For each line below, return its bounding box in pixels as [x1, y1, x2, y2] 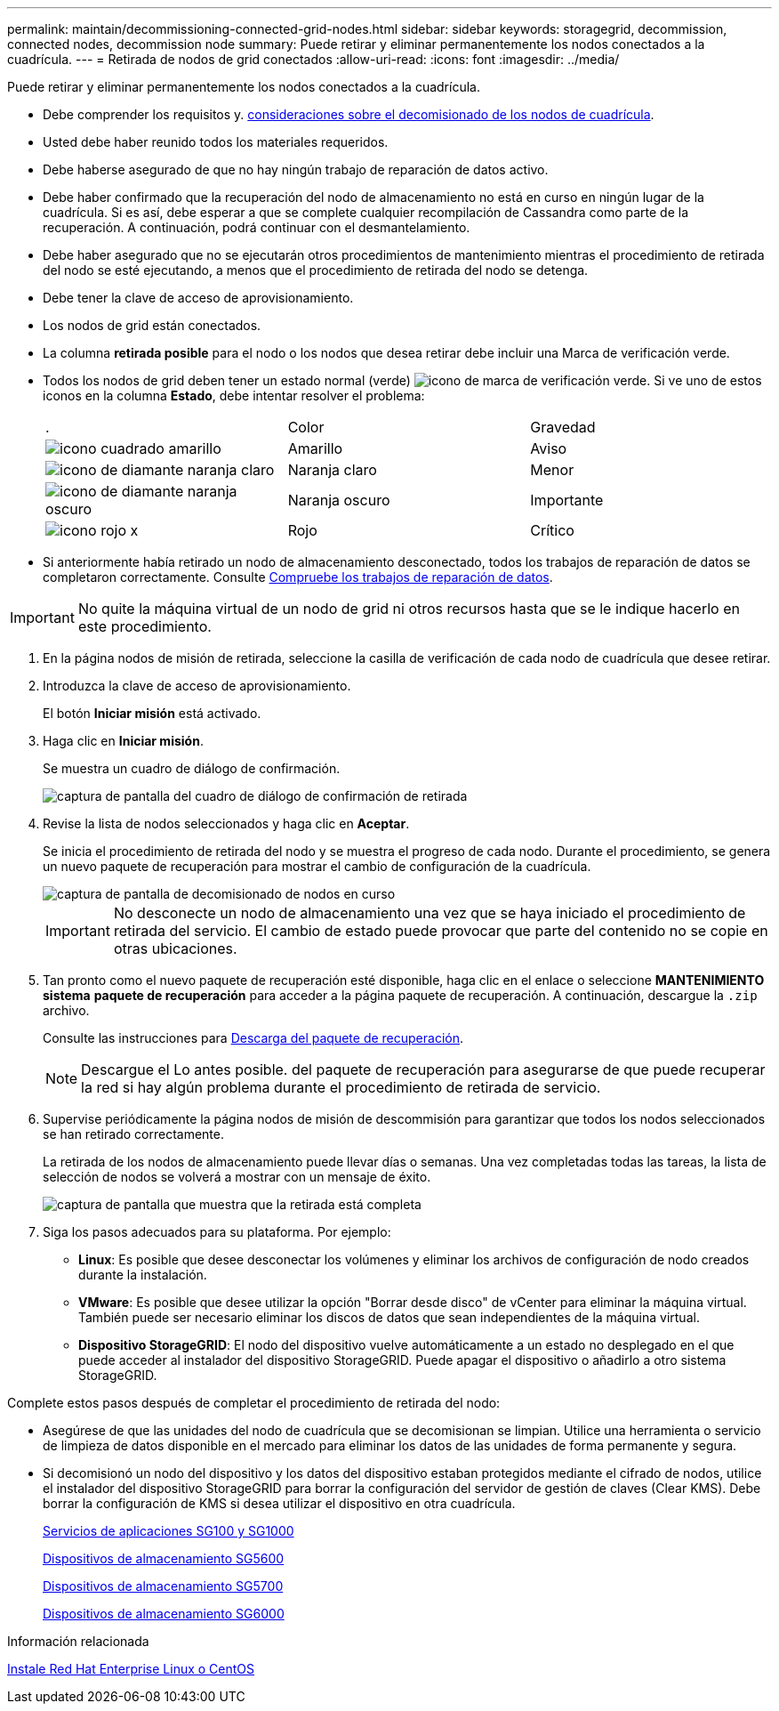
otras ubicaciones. [113, 940, 237, 957]
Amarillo [287, 440, 343, 457]
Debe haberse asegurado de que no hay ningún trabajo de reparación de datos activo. [43, 162, 549, 177]
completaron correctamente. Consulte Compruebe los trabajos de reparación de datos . [43, 569, 553, 585]
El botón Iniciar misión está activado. [43, 706, 261, 721]
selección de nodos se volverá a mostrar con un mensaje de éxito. [43, 1169, 431, 1184]
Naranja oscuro [287, 491, 390, 509]
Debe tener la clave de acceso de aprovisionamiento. [43, 290, 354, 305]
